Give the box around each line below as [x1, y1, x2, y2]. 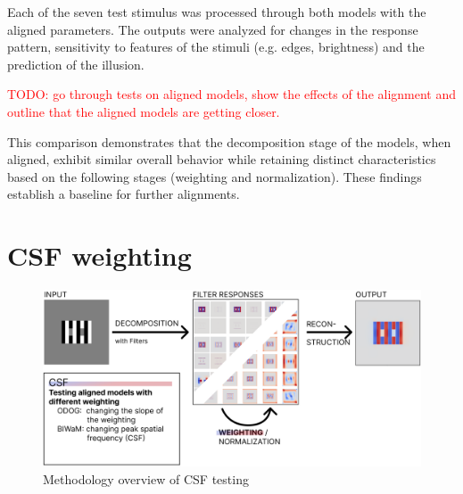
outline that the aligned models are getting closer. [7, 102, 280, 120]
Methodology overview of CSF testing [43, 469, 249, 488]
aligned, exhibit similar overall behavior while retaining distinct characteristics [7, 150, 436, 169]
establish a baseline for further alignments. [7, 185, 240, 203]
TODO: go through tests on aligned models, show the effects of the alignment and [7, 85, 457, 103]
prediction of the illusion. [7, 54, 145, 73]
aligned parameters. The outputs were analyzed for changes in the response [7, 20, 418, 38]
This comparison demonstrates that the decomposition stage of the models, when [7, 132, 451, 151]
